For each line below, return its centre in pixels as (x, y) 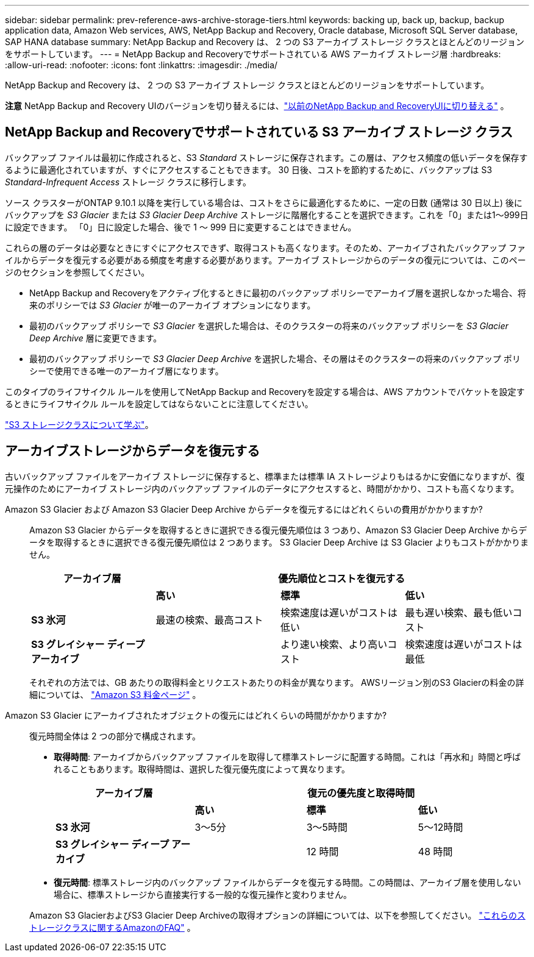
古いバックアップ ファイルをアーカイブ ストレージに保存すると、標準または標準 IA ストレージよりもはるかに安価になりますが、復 (265, 476)
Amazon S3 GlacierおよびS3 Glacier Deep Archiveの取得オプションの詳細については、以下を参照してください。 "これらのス (278, 915)
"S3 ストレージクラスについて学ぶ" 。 (79, 424)
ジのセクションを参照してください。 (77, 272)
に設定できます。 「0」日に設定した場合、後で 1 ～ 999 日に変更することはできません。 (181, 227)
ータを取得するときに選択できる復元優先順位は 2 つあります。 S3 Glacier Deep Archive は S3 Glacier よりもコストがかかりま (279, 542)
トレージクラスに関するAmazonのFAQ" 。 (112, 927)
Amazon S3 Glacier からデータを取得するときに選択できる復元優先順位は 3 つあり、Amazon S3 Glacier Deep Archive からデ (278, 530)
